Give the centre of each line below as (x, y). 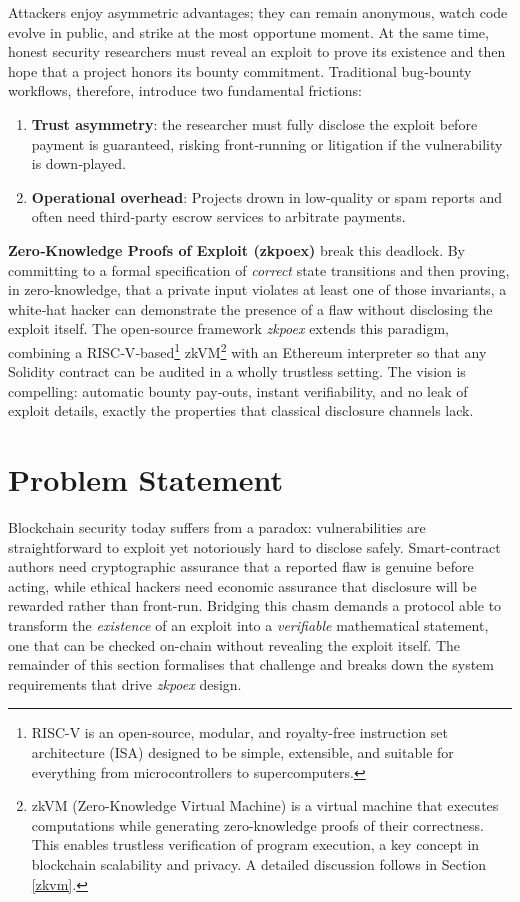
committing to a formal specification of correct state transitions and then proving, (259, 269)
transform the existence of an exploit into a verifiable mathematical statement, (248, 625)
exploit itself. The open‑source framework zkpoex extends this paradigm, (228, 328)
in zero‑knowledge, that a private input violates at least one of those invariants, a (257, 289)
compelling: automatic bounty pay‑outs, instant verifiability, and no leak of (238, 390)
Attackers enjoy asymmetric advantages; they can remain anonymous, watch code (258, 12)
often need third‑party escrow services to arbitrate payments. (218, 216)
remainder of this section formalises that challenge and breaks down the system (251, 664)
